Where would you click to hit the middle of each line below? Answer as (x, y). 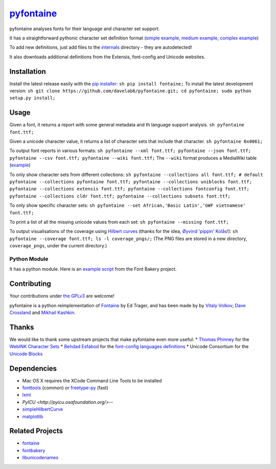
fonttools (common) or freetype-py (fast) (65, 388)
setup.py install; (32, 98)
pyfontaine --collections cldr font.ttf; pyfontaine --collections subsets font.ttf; (120, 196)
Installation (28, 71)
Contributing (30, 284)
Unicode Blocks (26, 354)
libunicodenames (40, 458)
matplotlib (33, 416)
